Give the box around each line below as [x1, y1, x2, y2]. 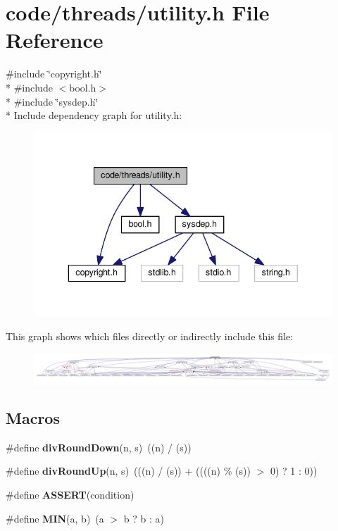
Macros [6, 407, 60, 429]
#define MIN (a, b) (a [6, 511, 104, 525]
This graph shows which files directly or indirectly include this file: [6, 329, 294, 344]
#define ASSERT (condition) [6, 487, 134, 502]
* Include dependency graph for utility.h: [6, 108, 182, 123]
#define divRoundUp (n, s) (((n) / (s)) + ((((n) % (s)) [6, 463, 251, 478]
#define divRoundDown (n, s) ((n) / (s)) [6, 439, 192, 454]
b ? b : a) [123, 511, 164, 525]
